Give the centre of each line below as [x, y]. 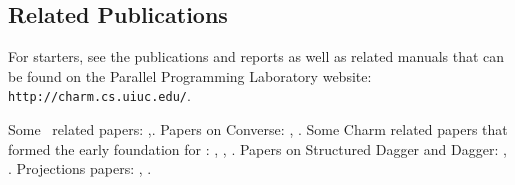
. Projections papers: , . [80, 168]
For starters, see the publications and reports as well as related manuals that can [256, 56]
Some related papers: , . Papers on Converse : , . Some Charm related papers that [258, 129]
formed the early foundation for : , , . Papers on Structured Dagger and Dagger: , [257, 148]
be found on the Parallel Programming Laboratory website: [190, 75]
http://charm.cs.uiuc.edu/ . [99, 95]
